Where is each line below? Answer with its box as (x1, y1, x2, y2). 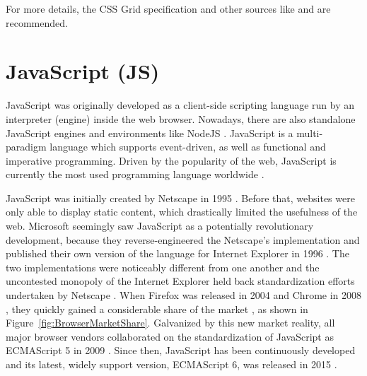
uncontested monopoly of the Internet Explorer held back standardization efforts (6, 274, 355, 288)
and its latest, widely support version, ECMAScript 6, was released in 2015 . (6, 357, 337, 371)
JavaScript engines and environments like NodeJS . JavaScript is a (6, 125, 293, 140)
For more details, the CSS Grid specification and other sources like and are (6, 1, 331, 16)
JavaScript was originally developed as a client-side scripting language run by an (6, 98, 355, 112)
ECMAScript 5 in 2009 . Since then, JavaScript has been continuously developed (6, 343, 356, 358)
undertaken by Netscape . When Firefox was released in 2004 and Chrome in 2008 (6, 288, 362, 302)
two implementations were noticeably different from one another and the (6, 259, 320, 274)
